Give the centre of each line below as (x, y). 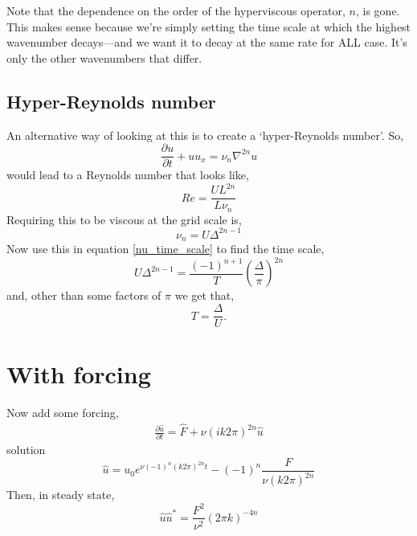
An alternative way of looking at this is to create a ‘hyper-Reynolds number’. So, (205, 135)
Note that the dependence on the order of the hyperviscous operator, (176, 10)
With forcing (79, 374)
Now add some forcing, (63, 413)
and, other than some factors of (84, 295)
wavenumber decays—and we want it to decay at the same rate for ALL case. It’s (207, 42)
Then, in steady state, (61, 495)
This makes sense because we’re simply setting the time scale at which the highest (209, 26)
